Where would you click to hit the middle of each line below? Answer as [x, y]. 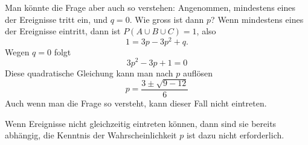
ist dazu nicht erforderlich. [235, 135]
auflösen [198, 72]
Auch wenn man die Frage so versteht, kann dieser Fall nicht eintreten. [136, 103]
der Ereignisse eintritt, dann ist [63, 31]
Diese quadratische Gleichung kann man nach [89, 72]
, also [206, 31]
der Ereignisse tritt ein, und [56, 19]
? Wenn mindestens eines [257, 19]
